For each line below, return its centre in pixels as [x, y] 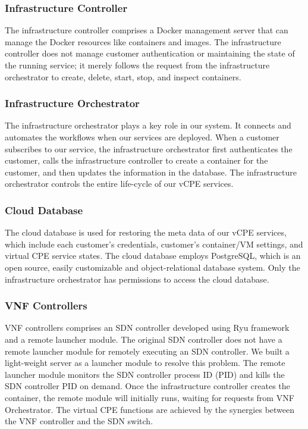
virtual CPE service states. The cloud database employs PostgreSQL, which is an [153, 256]
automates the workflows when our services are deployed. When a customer [142, 137]
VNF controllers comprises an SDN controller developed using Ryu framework [147, 328]
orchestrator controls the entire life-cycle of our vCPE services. [119, 184]
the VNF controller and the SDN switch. [79, 421]
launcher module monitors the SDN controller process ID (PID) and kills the [145, 374]
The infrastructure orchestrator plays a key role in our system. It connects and [148, 125]
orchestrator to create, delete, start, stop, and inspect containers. [123, 76]
